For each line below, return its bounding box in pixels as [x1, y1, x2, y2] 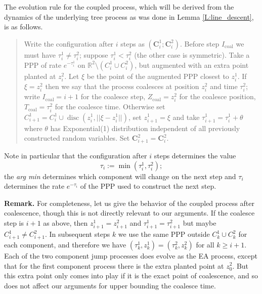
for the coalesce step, [80, 91, 146, 102]
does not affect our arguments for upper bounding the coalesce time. [4, 280, 216, 290]
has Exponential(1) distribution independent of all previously [50, 122, 240, 133]
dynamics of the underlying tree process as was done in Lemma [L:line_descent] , [4, 11, 254, 22]
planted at [24, 70, 56, 81]
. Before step [180, 38, 220, 49]
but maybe [183, 218, 216, 228]
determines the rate [4, 181, 65, 191]
